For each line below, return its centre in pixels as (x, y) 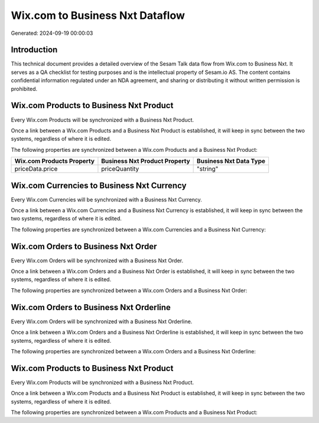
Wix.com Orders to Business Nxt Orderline (91, 307)
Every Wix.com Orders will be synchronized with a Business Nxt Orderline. (102, 321)
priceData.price (36, 169)
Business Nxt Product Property (146, 161)
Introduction (34, 50)
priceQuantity (120, 169)
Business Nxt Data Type (231, 161)
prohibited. (24, 89)
